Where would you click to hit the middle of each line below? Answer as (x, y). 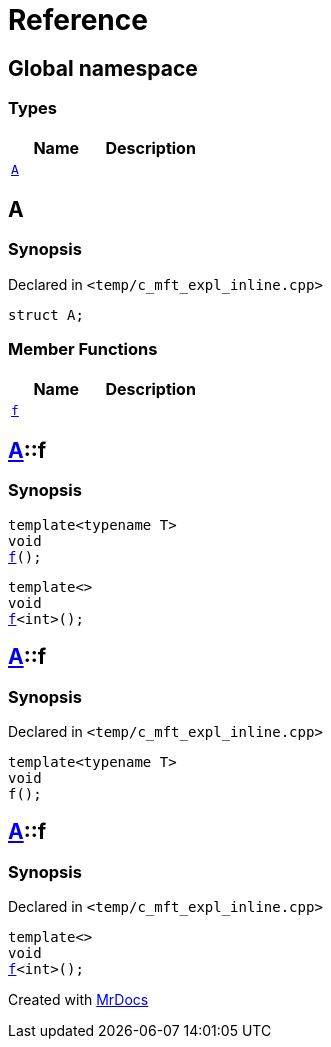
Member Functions (83, 349)
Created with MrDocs (78, 1000)
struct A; (46, 314)
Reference (78, 20)
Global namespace (103, 68)
